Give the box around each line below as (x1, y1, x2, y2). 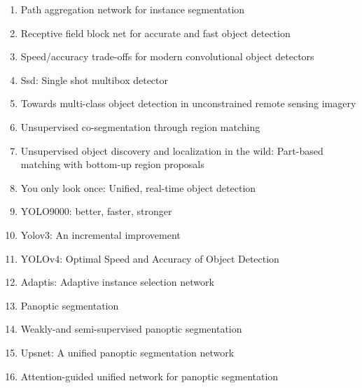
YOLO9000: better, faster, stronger (20, 204, 172, 219)
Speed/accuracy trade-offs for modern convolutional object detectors (20, 49, 314, 64)
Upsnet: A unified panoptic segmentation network (20, 345, 235, 359)
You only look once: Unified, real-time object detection (20, 180, 256, 195)
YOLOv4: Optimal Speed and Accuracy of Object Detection (20, 251, 279, 265)
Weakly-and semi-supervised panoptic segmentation (20, 321, 242, 336)
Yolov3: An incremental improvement (20, 227, 181, 242)
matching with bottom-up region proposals (20, 157, 204, 172)
